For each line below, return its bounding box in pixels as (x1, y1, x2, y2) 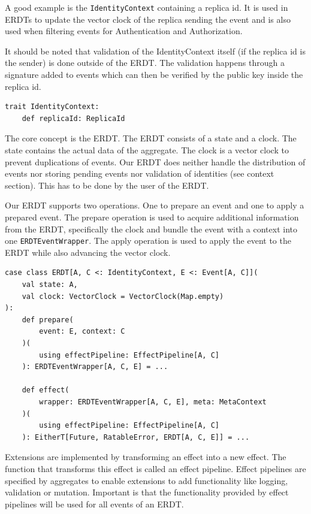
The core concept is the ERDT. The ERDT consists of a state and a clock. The (5, 132, 297, 144)
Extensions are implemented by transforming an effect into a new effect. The (5, 450, 286, 463)
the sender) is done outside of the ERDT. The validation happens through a (5, 56, 285, 69)
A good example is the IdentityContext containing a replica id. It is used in (5, 1, 288, 13)
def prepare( (22, 315, 74, 324)
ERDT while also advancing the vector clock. (5, 246, 171, 258)
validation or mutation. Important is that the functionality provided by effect (5, 486, 289, 498)
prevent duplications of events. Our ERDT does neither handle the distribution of (5, 155, 306, 168)
